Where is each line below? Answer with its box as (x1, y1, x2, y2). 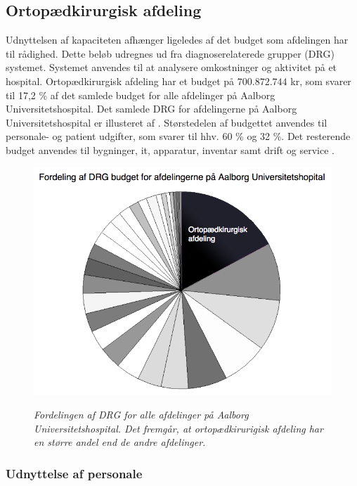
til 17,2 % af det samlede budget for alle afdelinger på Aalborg (6, 87, 275, 102)
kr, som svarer (290, 73, 351, 88)
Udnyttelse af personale (6, 464, 143, 482)
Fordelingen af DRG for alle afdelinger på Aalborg (34, 407, 249, 421)
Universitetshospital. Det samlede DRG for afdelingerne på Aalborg (6, 101, 297, 116)
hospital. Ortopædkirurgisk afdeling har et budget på (6, 73, 235, 88)
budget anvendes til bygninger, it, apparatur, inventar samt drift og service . (6, 142, 335, 157)
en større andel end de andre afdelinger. (34, 435, 206, 449)
